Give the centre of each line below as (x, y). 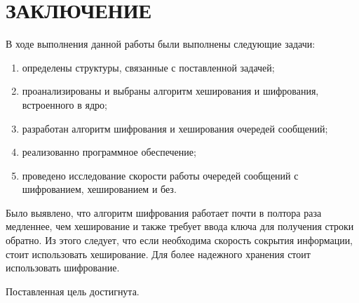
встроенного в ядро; (65, 104)
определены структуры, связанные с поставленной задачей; (148, 67)
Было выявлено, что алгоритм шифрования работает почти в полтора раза (164, 212)
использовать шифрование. (63, 268)
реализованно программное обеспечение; (109, 152)
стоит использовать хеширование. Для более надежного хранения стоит (158, 254)
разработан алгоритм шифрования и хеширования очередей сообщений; (175, 128)
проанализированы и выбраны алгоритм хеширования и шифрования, (170, 91)
